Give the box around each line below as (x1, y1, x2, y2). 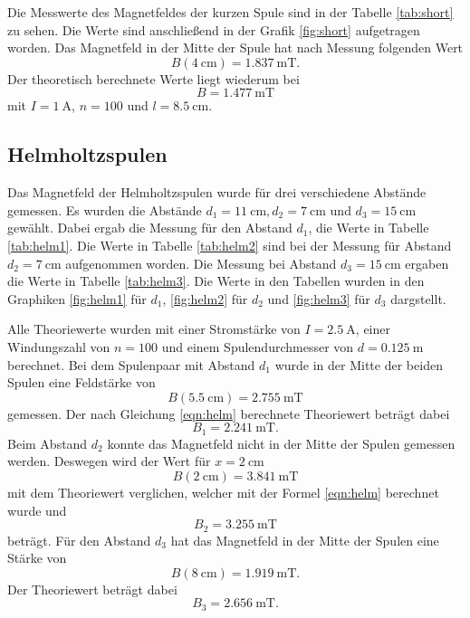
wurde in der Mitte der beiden (274, 355, 443, 374)
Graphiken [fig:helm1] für (7, 289, 147, 308)
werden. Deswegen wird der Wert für (7, 452, 211, 471)
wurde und (7, 500, 67, 519)
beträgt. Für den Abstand (7, 530, 151, 549)
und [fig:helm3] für (267, 289, 370, 308)
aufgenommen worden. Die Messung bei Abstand (65, 253, 337, 272)
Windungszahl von (7, 337, 110, 356)
